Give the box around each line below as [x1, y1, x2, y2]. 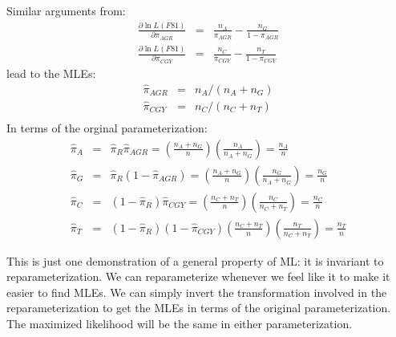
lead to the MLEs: [6, 64, 96, 81]
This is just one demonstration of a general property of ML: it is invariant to [6, 252, 384, 269]
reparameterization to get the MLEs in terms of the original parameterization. [6, 299, 391, 316]
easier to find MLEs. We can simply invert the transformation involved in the [6, 283, 387, 300]
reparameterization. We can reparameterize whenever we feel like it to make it [6, 268, 390, 285]
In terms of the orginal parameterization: [6, 119, 208, 136]
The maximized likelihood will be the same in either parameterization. [6, 315, 353, 332]
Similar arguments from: [6, 2, 126, 18]
